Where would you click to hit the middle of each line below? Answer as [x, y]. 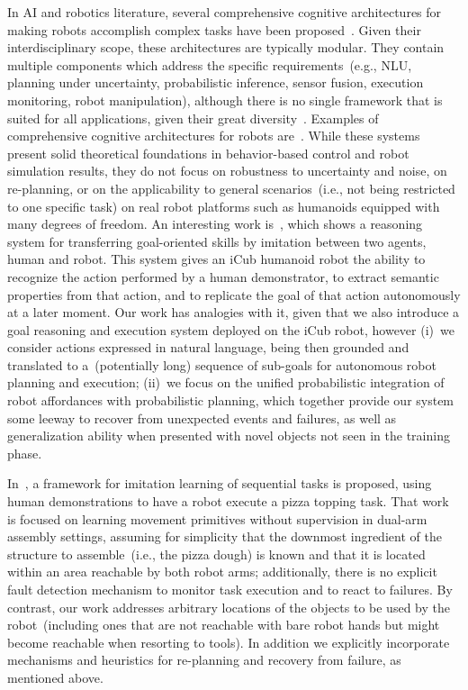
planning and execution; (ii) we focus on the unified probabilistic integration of [226, 382]
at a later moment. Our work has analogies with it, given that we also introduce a [234, 312]
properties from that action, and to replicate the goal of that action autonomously [234, 294]
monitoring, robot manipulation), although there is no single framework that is [225, 100]
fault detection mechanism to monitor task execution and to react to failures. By [230, 589]
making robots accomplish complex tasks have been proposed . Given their [214, 29]
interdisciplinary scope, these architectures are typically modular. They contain [226, 47]
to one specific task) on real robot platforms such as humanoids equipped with [224, 206]
